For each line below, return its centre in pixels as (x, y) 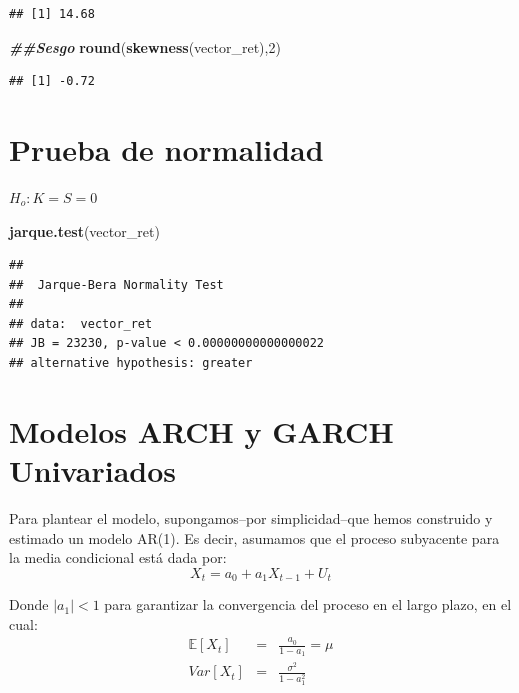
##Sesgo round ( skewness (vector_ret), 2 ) (145, 46)
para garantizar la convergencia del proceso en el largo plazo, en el (308, 604)
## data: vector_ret (81, 323)
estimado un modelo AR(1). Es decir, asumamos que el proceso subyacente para (254, 537)
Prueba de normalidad (166, 148)
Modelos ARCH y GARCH (201, 430)
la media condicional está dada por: (118, 557)
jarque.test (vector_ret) (84, 230)
